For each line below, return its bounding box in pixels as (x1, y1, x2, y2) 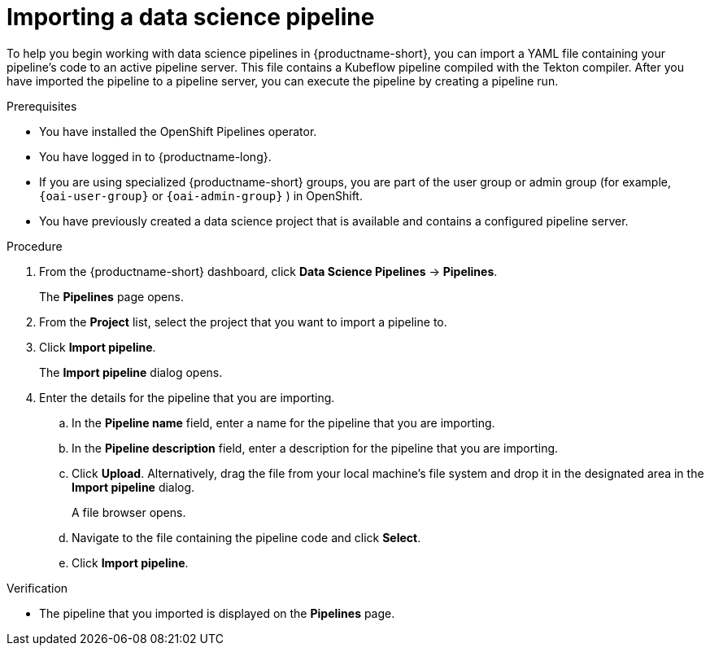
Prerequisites (7, 98, 77, 113)
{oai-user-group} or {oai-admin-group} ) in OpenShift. (39, 188, 363, 203)
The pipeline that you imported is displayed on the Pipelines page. (39, 606, 395, 620)
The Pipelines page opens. (39, 289, 184, 304)
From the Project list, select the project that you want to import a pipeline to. (39, 314, 447, 329)
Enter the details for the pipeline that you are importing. (39, 390, 335, 405)
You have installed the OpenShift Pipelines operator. (39, 124, 317, 138)
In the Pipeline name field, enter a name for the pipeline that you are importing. (72, 415, 495, 430)
